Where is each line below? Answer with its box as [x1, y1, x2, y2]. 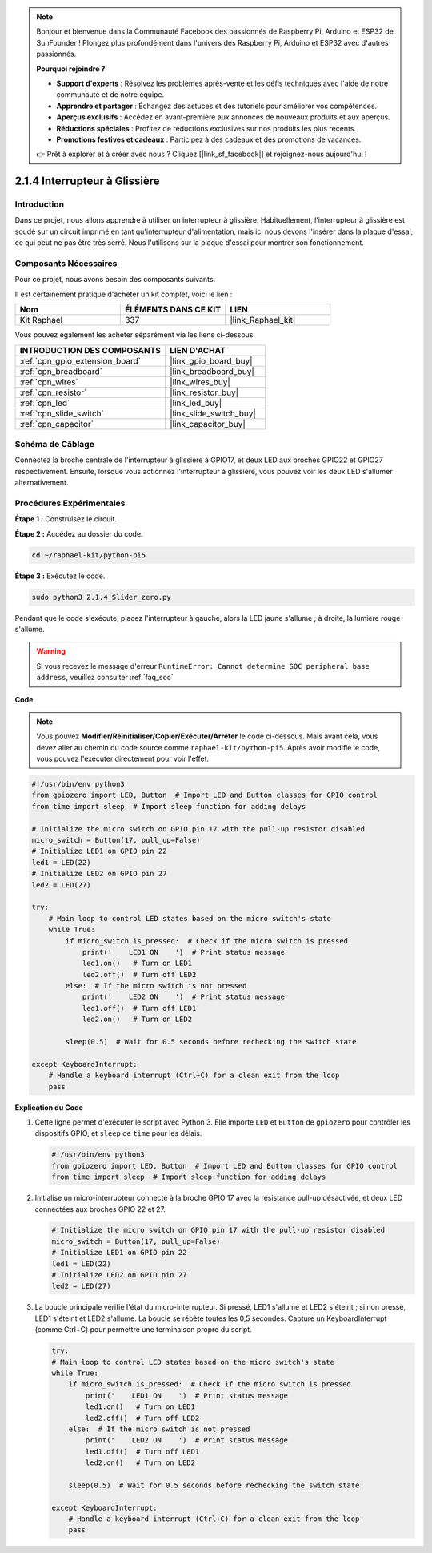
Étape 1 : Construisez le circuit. [14, 514, 118, 524]
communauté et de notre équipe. [56, 90, 165, 99]
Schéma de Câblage [14, 438, 95, 449]
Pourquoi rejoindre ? [36, 64, 106, 74]
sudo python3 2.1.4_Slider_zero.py [31, 593, 171, 601]
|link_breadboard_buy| [169, 365, 255, 376]
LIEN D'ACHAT [169, 344, 226, 356]
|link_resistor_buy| [169, 387, 239, 398]
